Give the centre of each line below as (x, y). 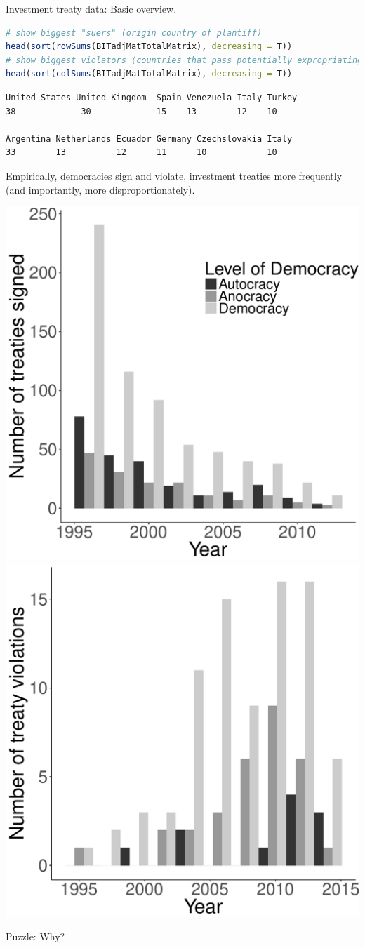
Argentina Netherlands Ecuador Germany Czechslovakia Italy (149, 139)
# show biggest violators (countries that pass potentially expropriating (184, 60)
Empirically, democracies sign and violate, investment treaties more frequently (174, 175)
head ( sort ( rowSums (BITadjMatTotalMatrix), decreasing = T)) (149, 47)
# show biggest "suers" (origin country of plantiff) (134, 33)
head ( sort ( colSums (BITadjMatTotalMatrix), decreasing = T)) (149, 74)
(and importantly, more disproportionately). (100, 189)
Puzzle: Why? (35, 936)
